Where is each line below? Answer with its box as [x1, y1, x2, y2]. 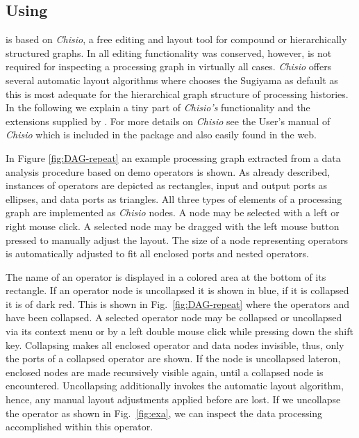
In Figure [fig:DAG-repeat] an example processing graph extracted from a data [6, 150, 341, 165]
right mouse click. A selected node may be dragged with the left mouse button [6, 218, 340, 233]
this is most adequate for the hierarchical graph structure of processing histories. [6, 86, 349, 101]
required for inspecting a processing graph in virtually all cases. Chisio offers [6, 59, 332, 74]
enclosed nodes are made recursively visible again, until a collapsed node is [6, 364, 324, 379]
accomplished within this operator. [6, 419, 153, 434]
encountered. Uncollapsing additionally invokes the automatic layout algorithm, [6, 378, 344, 393]
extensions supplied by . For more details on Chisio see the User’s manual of [6, 113, 331, 128]
